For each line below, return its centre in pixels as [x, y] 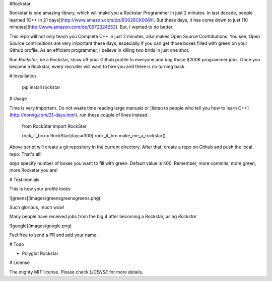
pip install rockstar [41, 87]
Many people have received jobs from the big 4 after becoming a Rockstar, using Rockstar [103, 217]
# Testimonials [24, 179]
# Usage [18, 99]
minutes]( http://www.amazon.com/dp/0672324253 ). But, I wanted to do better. [91, 27]
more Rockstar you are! [33, 170]
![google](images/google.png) [41, 226]
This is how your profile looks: [41, 189]
